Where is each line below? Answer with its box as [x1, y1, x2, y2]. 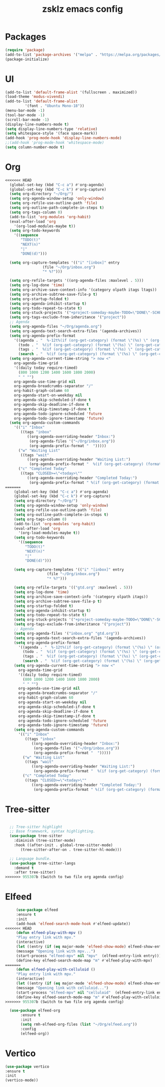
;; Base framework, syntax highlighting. [9, 829, 96, 834]
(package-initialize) [5, 57, 50, 62]
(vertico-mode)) [5, 1078, 38, 1083]
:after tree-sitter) [14, 870, 56, 875]
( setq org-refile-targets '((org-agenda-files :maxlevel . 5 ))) [9, 278, 144, 283]
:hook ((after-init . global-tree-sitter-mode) [14, 843, 113, 848]
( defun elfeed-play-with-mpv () [16, 931, 82, 935]
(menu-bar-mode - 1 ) [5, 108, 45, 113]
